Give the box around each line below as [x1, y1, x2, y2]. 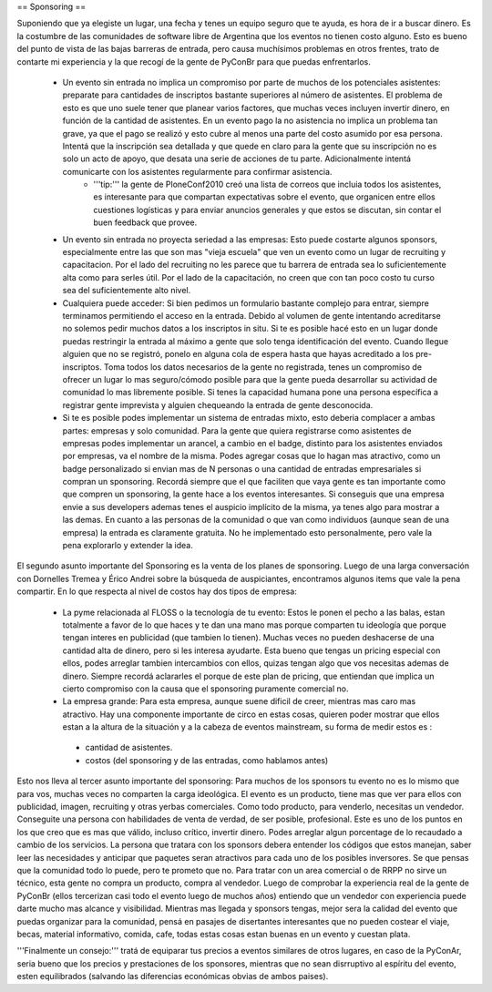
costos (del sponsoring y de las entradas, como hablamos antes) [85, 754, 329, 765]
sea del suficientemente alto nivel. [62, 285, 191, 296]
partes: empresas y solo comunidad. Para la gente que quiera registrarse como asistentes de [62, 424, 412, 436]
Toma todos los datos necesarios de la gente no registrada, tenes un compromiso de [103, 361, 423, 373]
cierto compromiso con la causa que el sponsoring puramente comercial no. [62, 683, 349, 694]
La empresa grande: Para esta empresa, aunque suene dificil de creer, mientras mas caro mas [62, 696, 416, 707]
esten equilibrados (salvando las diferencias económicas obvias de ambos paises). [16, 971, 329, 982]
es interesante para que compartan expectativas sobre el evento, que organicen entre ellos [93, 191, 436, 202]
